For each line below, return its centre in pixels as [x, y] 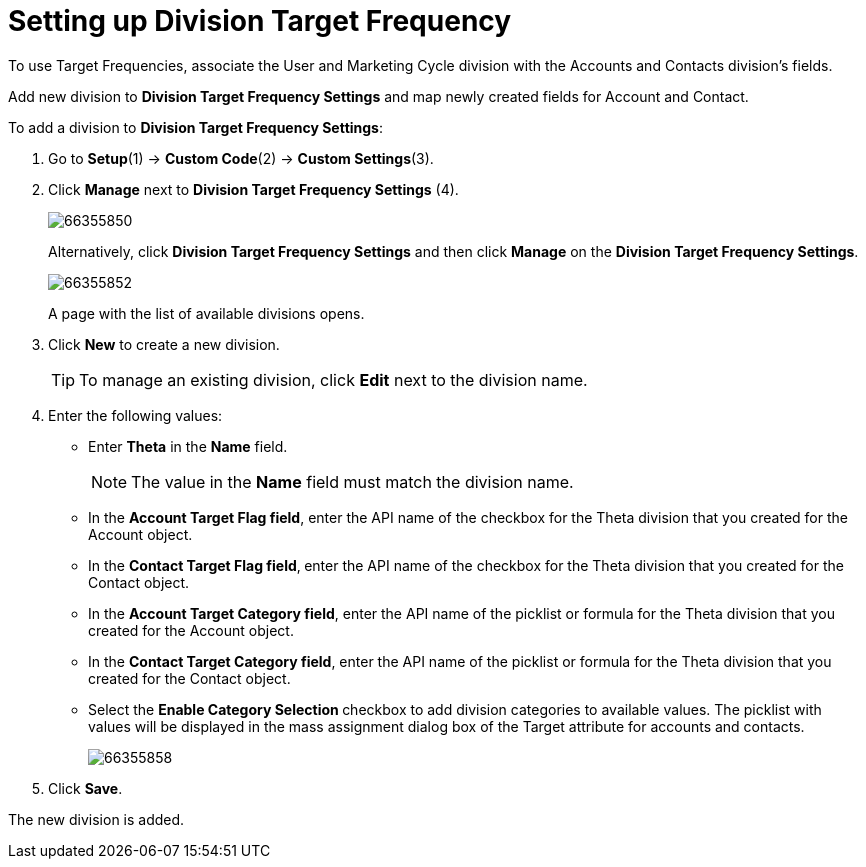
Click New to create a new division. [164, 344]
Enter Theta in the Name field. [188, 446]
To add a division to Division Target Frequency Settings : [196, 127]
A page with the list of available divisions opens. [206, 313]
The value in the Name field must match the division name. [352, 481]
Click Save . [85, 788]
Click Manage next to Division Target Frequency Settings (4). [253, 189]
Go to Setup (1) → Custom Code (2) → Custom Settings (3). [241, 158]
